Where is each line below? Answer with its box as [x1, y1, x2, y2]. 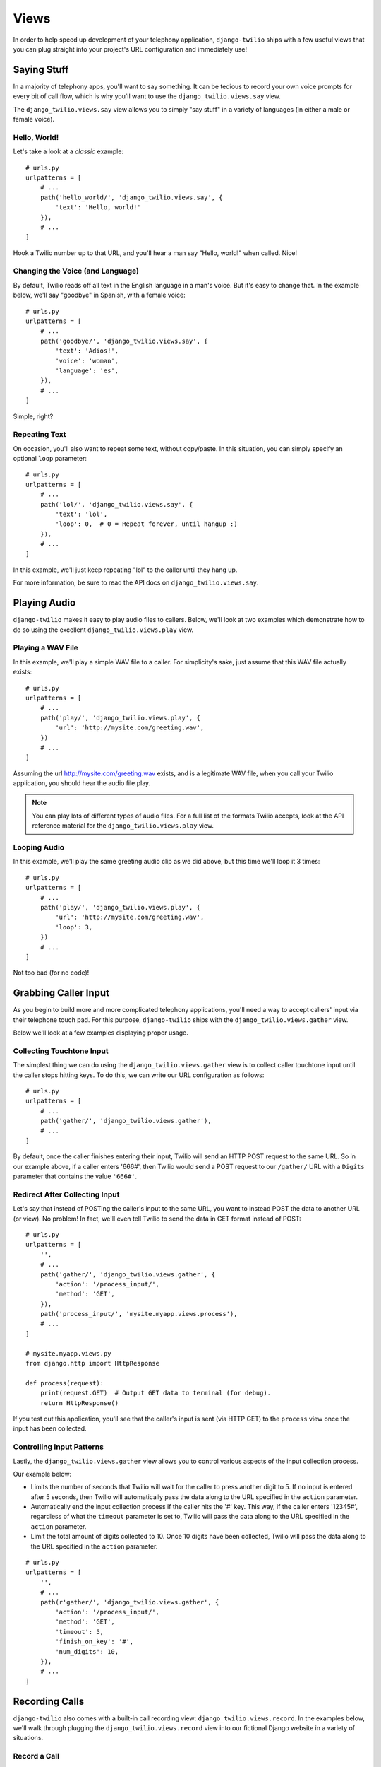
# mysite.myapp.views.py [25, 1349, 111, 1357]
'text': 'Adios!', [55, 347, 119, 355]
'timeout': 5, [55, 1628, 104, 1636]
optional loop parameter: [13, 454, 87, 463]
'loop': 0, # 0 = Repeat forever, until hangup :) [55, 520, 238, 528]
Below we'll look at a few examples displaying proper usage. [13, 1028, 188, 1037]
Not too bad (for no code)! [13, 968, 90, 977]
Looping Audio [13, 843, 65, 852]
